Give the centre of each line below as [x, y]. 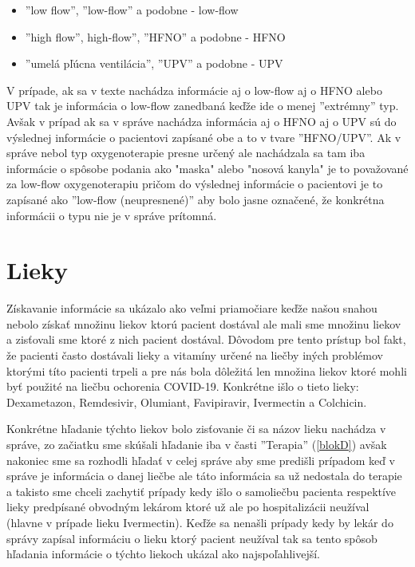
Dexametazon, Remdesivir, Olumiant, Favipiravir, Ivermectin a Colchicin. [187, 402]
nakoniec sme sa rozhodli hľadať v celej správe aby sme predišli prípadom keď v [201, 460]
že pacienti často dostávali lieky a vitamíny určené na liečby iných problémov [195, 355]
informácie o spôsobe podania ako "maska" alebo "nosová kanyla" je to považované [207, 168]
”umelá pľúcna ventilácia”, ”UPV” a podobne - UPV [154, 63]
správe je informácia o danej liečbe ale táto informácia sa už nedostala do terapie [204, 476]
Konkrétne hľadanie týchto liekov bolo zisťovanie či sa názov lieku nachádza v [196, 429]
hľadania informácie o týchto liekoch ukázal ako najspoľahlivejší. [164, 554]
